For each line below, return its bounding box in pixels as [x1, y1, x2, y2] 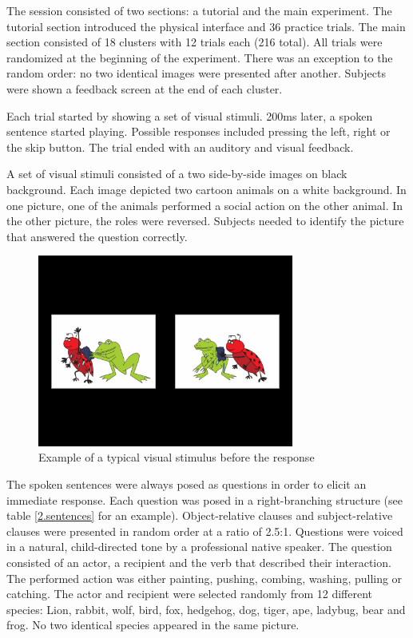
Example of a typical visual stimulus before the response [38, 449, 315, 466]
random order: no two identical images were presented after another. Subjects [6, 65, 386, 81]
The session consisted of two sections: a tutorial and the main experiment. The [6, 2, 392, 18]
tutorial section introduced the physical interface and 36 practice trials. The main [6, 18, 406, 34]
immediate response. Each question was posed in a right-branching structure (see [6, 491, 403, 508]
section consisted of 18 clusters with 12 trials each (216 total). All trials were [6, 34, 383, 50]
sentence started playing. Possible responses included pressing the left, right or [6, 123, 391, 140]
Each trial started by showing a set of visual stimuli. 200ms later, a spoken [6, 107, 373, 124]
